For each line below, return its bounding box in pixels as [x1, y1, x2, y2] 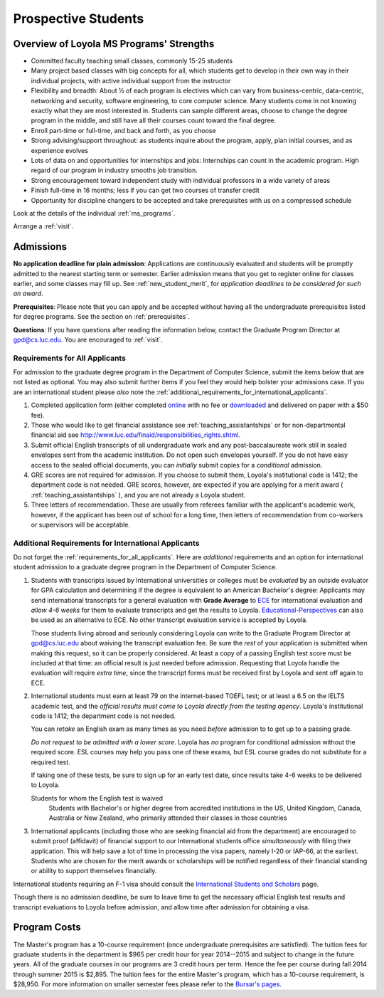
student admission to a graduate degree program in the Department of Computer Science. [13, 563, 277, 571]
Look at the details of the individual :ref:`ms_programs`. [13, 209, 176, 217]
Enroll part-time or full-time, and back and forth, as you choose [31, 126, 216, 134]
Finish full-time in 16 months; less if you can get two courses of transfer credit [31, 186, 260, 195]
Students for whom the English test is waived [31, 793, 164, 802]
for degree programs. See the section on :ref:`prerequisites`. [13, 312, 190, 321]
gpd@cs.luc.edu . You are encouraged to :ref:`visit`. [13, 335, 163, 344]
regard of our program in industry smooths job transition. [31, 166, 198, 174]
